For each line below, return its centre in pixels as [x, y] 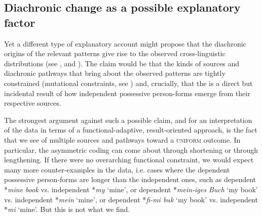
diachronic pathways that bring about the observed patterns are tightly [115, 73]
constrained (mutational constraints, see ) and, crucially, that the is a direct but [128, 83]
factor [20, 22]
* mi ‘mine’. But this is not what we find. [67, 209]
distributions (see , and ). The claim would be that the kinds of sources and [122, 63]
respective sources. [33, 103]
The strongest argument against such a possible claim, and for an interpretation [128, 120]
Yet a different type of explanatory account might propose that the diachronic [125, 43]
